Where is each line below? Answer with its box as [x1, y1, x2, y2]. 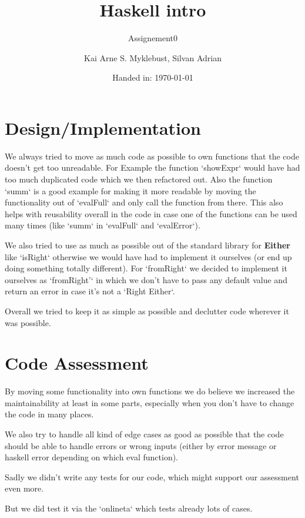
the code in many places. [5, 408, 94, 420]
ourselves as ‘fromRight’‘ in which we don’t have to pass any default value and [5, 273, 287, 285]
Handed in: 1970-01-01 [112, 71, 193, 84]
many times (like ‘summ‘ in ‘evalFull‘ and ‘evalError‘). [5, 219, 200, 231]
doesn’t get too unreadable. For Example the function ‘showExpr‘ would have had [5, 161, 300, 174]
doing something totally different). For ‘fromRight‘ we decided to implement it [5, 262, 287, 274]
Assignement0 [128, 32, 178, 44]
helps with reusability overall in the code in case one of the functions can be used [5, 207, 297, 220]
